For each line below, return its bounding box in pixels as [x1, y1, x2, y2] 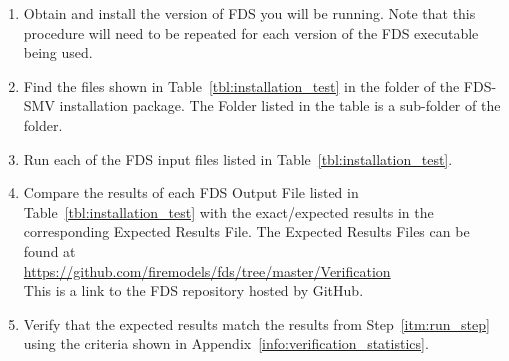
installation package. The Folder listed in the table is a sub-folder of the [59, 95, 501, 116]
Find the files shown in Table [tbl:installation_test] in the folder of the [23, 75, 460, 96]
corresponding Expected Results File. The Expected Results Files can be [23, 221, 470, 242]
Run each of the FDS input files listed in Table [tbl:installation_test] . [23, 148, 453, 169]
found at [23, 240, 76, 261]
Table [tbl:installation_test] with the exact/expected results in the [23, 201, 434, 222]
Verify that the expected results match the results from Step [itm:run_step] [23, 313, 490, 334]
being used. [23, 42, 93, 63]
